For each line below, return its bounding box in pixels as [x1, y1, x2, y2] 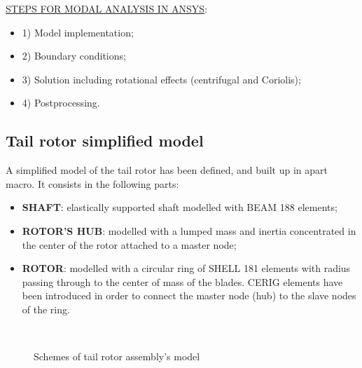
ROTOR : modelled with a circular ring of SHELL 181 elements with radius [22, 261, 351, 275]
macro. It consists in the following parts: [6, 176, 179, 191]
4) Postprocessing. [22, 95, 100, 110]
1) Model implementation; [22, 25, 134, 39]
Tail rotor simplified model [6, 130, 204, 151]
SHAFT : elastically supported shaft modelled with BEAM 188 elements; [22, 200, 337, 214]
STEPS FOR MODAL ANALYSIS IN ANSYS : [6, 1, 208, 15]
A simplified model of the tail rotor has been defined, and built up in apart [6, 163, 328, 177]
